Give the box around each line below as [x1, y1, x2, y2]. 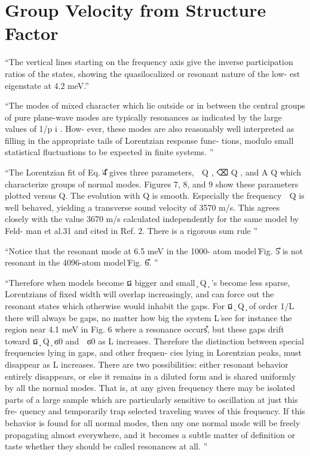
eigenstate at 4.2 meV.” [5, 79, 89, 91]
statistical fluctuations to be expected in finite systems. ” [5, 146, 214, 158]
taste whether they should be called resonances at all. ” [5, 440, 208, 452]
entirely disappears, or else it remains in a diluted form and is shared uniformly [5, 369, 296, 382]
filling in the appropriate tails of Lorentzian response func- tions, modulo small [5, 134, 294, 146]
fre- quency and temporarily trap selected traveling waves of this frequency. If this [5, 405, 305, 417]
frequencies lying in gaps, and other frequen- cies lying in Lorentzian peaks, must [5, 346, 302, 359]
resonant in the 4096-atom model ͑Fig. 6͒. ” [5, 256, 158, 269]
